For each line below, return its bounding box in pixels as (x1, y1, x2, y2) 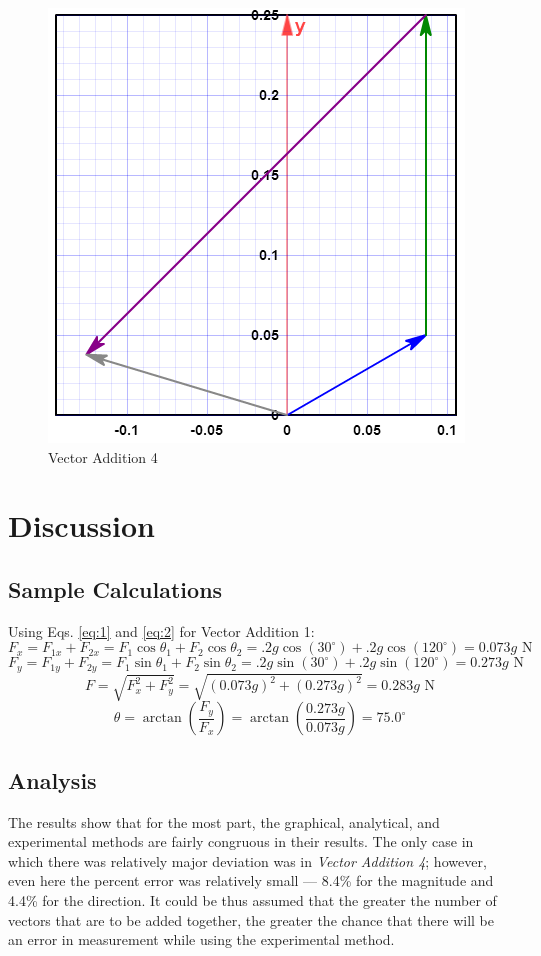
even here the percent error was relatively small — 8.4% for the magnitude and (8, 870, 494, 891)
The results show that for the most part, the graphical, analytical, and (8, 811, 440, 832)
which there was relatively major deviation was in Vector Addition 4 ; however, (8, 850, 487, 871)
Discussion (8, 505, 155, 546)
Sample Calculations (8, 573, 223, 604)
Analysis (8, 764, 97, 795)
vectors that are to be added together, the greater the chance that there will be (8, 909, 494, 930)
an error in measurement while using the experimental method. (8, 929, 395, 950)
